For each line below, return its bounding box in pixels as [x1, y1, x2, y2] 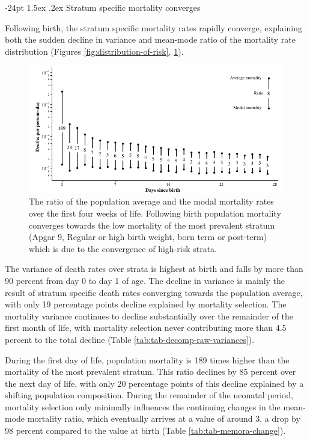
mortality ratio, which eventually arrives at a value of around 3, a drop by [27, 412, 300, 425]
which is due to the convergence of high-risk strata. [29, 242, 217, 254]
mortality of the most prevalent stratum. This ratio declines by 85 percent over [5, 365, 296, 378]
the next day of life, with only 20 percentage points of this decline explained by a [5, 377, 304, 389]
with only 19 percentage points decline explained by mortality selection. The [5, 298, 287, 310]
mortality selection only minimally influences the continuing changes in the [5, 400, 281, 413]
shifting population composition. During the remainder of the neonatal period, [5, 389, 294, 401]
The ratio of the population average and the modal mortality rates [29, 195, 274, 208]
